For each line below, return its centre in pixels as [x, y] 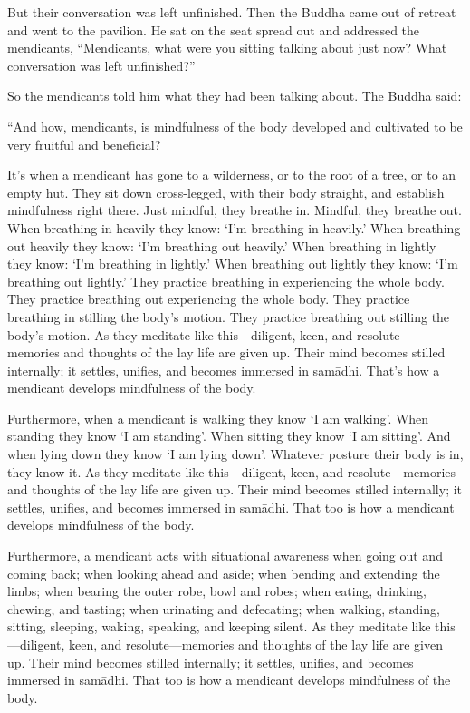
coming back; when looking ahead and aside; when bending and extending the [224, 573]
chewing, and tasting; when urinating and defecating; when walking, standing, [224, 608]
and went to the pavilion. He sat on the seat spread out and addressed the [214, 29]
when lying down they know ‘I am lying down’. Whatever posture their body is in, [235, 454]
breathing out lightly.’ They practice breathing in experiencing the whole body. [226, 281]
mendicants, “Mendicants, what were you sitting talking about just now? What [227, 48]
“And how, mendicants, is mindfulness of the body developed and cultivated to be [235, 126]
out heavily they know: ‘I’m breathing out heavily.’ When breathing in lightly [222, 245]
